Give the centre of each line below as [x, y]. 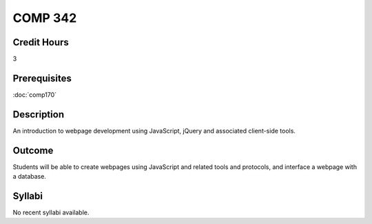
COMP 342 [45, 18]
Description [39, 114]
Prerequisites [42, 78]
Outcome [33, 150]
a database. [29, 177]
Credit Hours [41, 42]
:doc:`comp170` [35, 94]
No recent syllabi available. [51, 212]
